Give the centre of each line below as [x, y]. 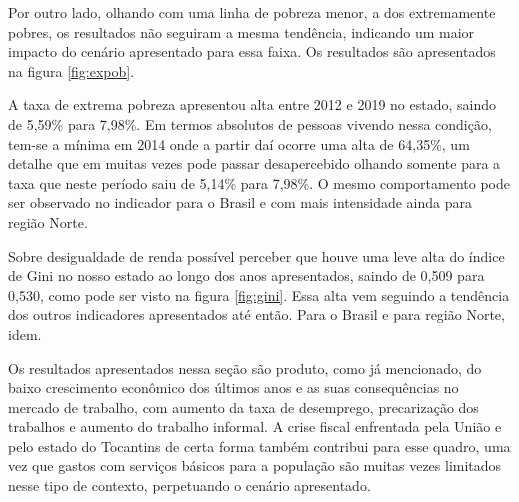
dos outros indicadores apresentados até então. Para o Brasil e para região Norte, [256, 314]
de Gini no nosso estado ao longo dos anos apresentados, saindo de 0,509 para [246, 275]
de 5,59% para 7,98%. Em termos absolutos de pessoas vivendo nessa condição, [250, 123]
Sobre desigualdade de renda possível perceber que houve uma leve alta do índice [256, 255]
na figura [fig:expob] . [71, 70]
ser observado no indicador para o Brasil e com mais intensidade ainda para [240, 202]
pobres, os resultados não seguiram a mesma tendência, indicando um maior [241, 31]
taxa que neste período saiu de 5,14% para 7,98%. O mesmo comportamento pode [259, 182]
